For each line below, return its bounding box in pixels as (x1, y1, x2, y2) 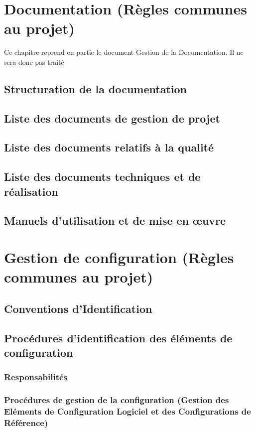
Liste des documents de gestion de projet (4, 110, 220, 126)
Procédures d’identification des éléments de (4, 330, 233, 345)
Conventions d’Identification (4, 300, 152, 316)
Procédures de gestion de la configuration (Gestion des (4, 394, 229, 406)
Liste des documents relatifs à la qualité (4, 140, 214, 155)
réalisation (4, 183, 59, 199)
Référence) (4, 416, 48, 429)
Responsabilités (4, 371, 68, 383)
